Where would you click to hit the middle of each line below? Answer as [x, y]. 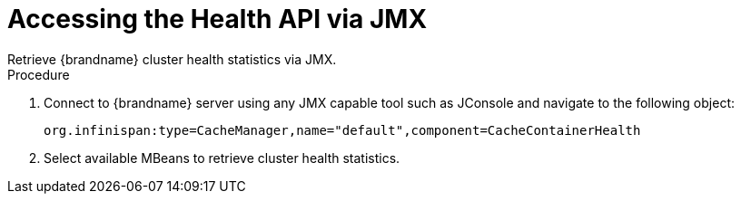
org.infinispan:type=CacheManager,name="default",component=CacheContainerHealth [342, 130]
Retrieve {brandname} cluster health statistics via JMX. [172, 59]
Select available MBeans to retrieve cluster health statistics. [222, 158]
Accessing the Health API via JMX [217, 19]
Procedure [39, 74]
